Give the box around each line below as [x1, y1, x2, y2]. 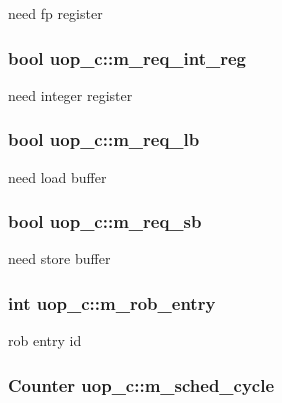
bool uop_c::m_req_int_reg [8, 45, 247, 70]
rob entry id [8, 330, 82, 351]
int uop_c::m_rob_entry [8, 290, 216, 315]
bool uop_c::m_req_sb [8, 209, 202, 234]
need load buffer [8, 166, 107, 187]
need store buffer [8, 248, 111, 269]
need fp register [8, 3, 103, 23]
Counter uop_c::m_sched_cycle [8, 372, 275, 397]
